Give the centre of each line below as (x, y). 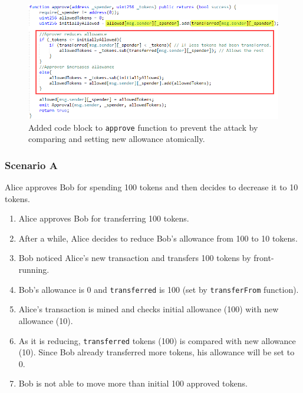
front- (264, 258)
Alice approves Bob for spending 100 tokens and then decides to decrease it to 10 (151, 187)
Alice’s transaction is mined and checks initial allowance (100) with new (149, 309)
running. (34, 270)
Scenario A (31, 165)
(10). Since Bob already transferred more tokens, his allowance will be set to (157, 352)
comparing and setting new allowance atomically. (117, 139)
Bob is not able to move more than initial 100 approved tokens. (133, 383)
